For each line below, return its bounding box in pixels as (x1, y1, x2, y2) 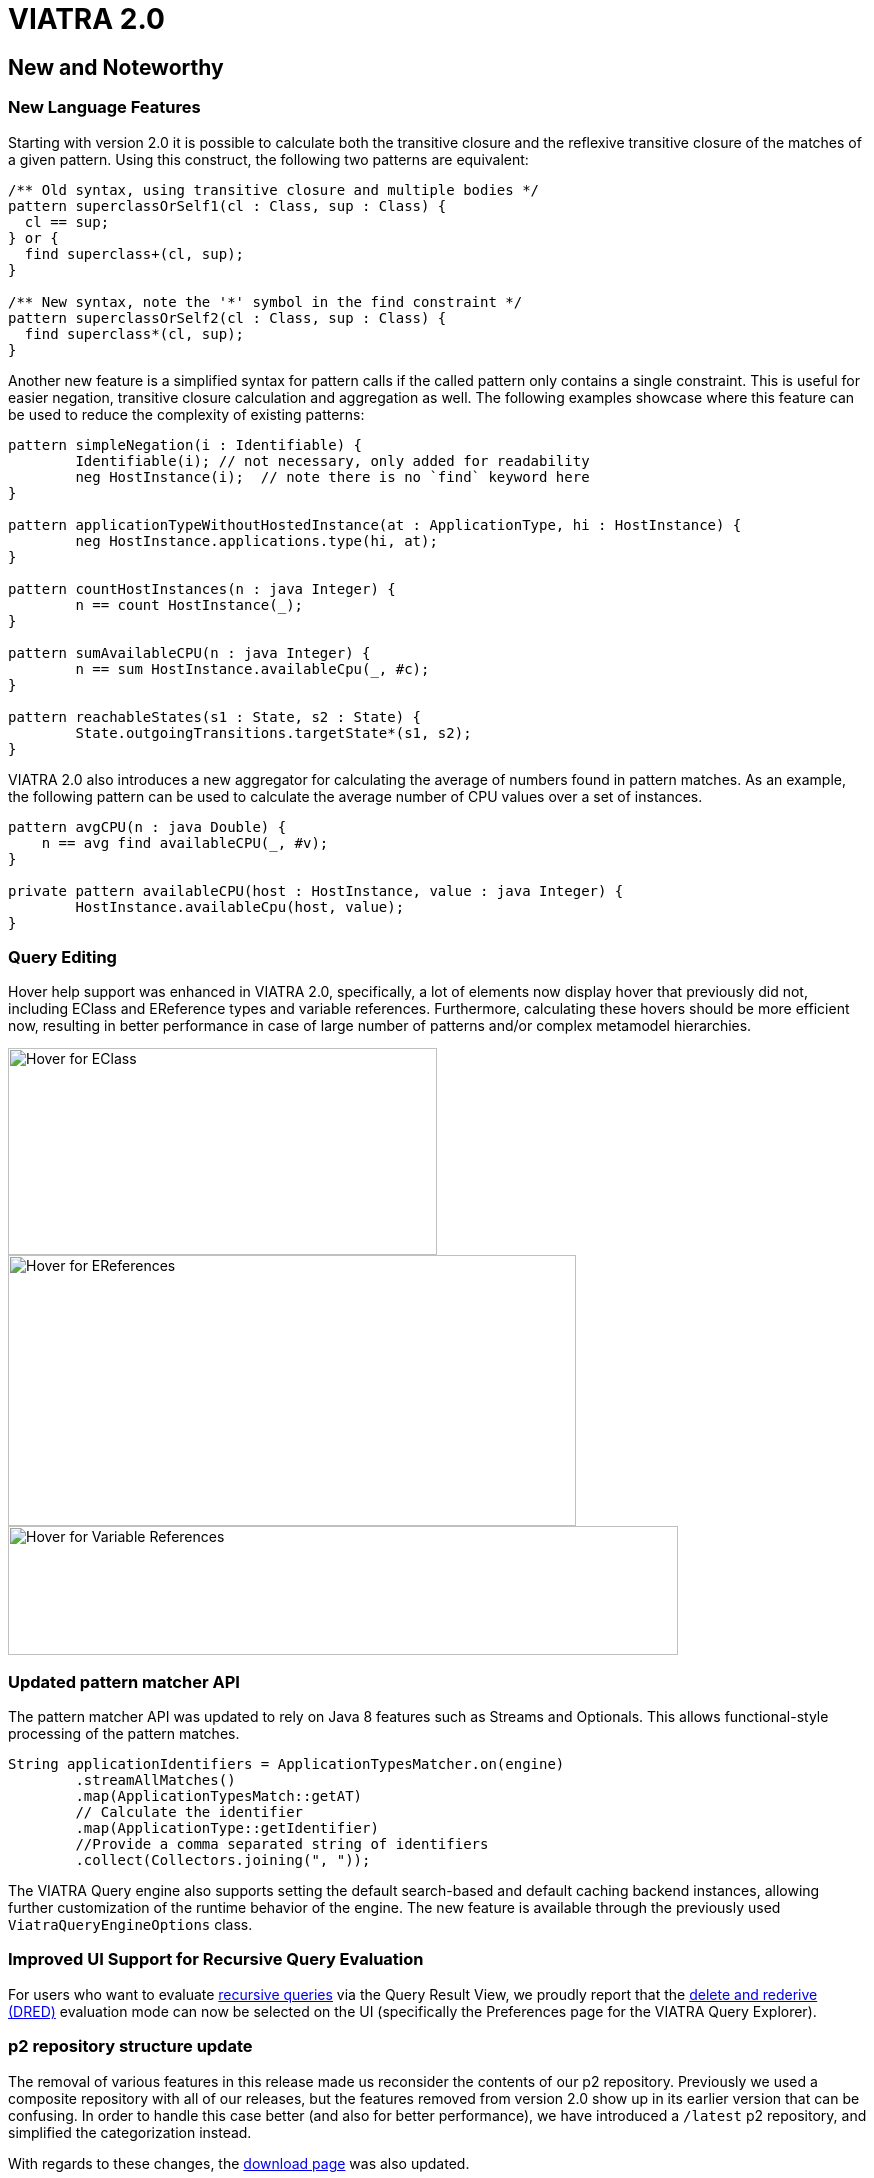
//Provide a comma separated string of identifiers (75, 1836, 489, 1853)
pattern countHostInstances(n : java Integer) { (8, 580, 396, 597)
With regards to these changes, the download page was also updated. (8, 2154, 470, 2172)
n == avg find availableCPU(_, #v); (41, 834, 329, 851)
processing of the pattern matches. (8, 1725, 240, 1743)
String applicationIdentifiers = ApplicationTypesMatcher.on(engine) (8, 1756, 565, 1773)
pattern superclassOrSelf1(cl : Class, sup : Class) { (8, 197, 447, 214)
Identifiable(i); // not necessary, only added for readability (75, 452, 590, 469)
